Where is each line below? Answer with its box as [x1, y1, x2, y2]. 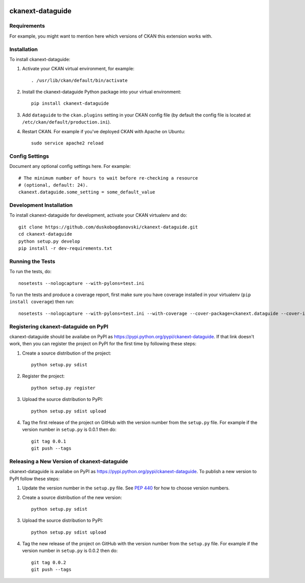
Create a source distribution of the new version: [22, 494, 122, 501]
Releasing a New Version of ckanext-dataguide [9, 458, 128, 465]
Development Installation [9, 201, 73, 209]
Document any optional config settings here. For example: [9, 163, 131, 169]
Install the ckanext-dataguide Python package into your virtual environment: [22, 89, 181, 95]
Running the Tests [9, 257, 55, 265]
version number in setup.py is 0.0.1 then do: [22, 426, 117, 432]
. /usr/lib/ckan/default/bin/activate [31, 77, 128, 83]
